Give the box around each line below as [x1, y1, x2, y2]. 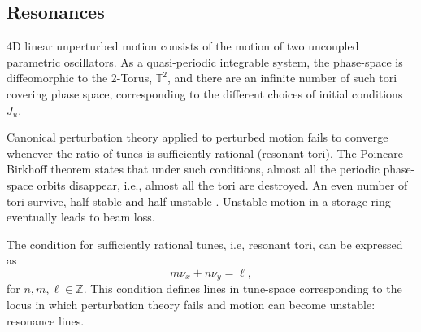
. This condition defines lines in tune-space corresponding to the [83, 280, 402, 297]
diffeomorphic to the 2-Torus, [7, 69, 153, 86]
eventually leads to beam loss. [7, 208, 155, 225]
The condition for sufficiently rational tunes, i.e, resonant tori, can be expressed [7, 235, 403, 252]
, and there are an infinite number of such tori [167, 69, 397, 86]
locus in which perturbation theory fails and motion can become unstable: [7, 295, 375, 312]
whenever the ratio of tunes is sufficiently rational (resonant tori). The [7, 144, 357, 161]
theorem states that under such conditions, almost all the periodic [50, 160, 380, 177]
